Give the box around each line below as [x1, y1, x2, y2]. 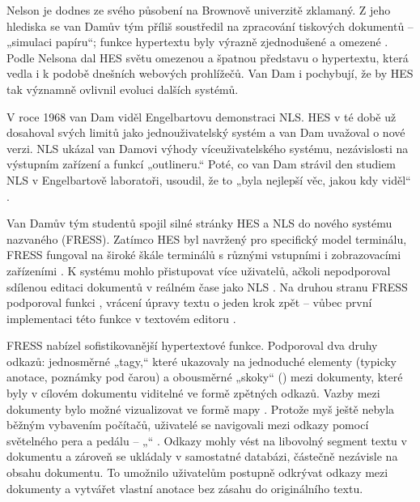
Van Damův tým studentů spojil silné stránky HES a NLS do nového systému [6, 215, 392, 232]
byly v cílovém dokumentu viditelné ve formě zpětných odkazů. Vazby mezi [6, 385, 380, 402]
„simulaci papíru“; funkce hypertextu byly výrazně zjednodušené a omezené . [6, 33, 388, 50]
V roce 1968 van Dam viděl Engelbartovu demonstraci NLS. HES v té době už [6, 108, 397, 125]
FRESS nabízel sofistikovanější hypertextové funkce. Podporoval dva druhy [6, 337, 378, 354]
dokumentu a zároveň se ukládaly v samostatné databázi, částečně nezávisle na [6, 448, 398, 465]
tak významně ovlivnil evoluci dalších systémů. [6, 80, 239, 97]
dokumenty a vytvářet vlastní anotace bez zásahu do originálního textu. [6, 479, 363, 496]
